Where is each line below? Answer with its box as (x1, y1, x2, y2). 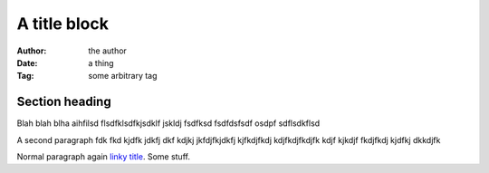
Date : (16, 57, 38, 68)
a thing (88, 57, 114, 68)
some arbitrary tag (88, 71, 158, 82)
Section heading (16, 94, 112, 110)
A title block (16, 14, 109, 34)
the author (88, 45, 127, 56)
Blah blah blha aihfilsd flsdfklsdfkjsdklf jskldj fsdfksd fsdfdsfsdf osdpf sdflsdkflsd (16, 118, 321, 129)
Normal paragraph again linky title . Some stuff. (16, 151, 190, 162)
